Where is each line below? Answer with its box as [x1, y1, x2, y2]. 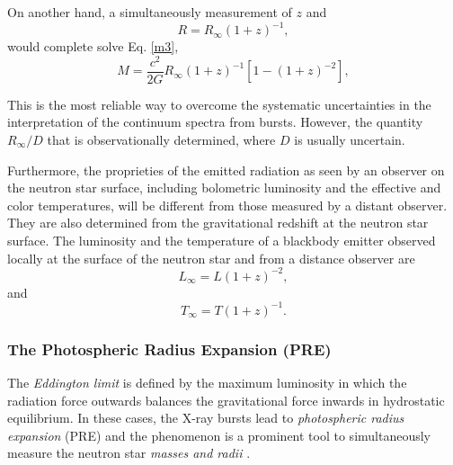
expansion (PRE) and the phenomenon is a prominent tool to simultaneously [7, 425, 431, 444]
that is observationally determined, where [47, 130, 276, 149]
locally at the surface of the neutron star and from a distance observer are [7, 248, 415, 267]
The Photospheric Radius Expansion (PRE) [7, 337, 332, 360]
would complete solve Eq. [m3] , [7, 37, 179, 56]
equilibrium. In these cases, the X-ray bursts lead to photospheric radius [7, 408, 404, 427]
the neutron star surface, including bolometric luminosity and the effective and [7, 178, 441, 197]
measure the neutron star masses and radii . [7, 443, 251, 462]
